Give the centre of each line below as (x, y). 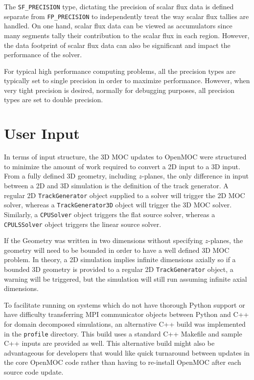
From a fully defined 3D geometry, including (70, 176)
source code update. (34, 372)
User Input (42, 133)
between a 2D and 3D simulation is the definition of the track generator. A (116, 185)
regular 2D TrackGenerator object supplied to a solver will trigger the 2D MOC (125, 195)
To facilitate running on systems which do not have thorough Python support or (125, 304)
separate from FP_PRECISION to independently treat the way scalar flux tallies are (127, 16)
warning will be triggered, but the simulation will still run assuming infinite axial (126, 279)
